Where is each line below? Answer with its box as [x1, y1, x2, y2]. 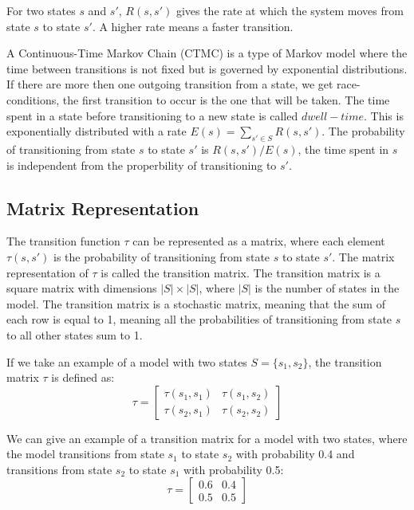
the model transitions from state [6, 445, 164, 462]
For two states [6, 2, 76, 18]
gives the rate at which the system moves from [175, 2, 404, 18]
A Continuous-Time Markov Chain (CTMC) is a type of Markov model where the [6, 45, 408, 61]
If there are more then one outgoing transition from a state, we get [6, 76, 333, 92]
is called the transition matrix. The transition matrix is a [101, 264, 380, 280]
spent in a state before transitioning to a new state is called [6, 107, 298, 124]
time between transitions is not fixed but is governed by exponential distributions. [6, 60, 408, 76]
